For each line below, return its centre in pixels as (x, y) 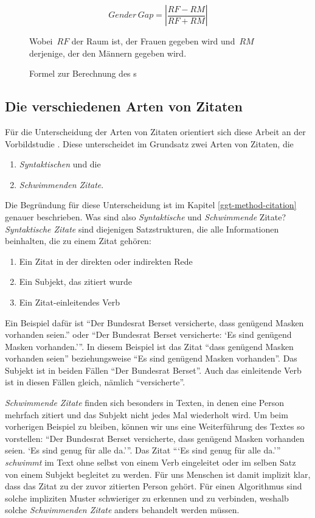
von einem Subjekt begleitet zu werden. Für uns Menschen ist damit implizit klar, (158, 474)
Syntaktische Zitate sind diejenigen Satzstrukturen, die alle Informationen (142, 229)
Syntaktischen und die (60, 164)
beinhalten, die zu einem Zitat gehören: (78, 241)
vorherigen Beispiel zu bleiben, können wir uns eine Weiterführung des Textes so (155, 426)
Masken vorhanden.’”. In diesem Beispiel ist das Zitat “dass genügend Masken (149, 346)
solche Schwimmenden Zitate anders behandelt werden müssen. (122, 510)
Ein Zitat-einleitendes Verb (70, 302)
